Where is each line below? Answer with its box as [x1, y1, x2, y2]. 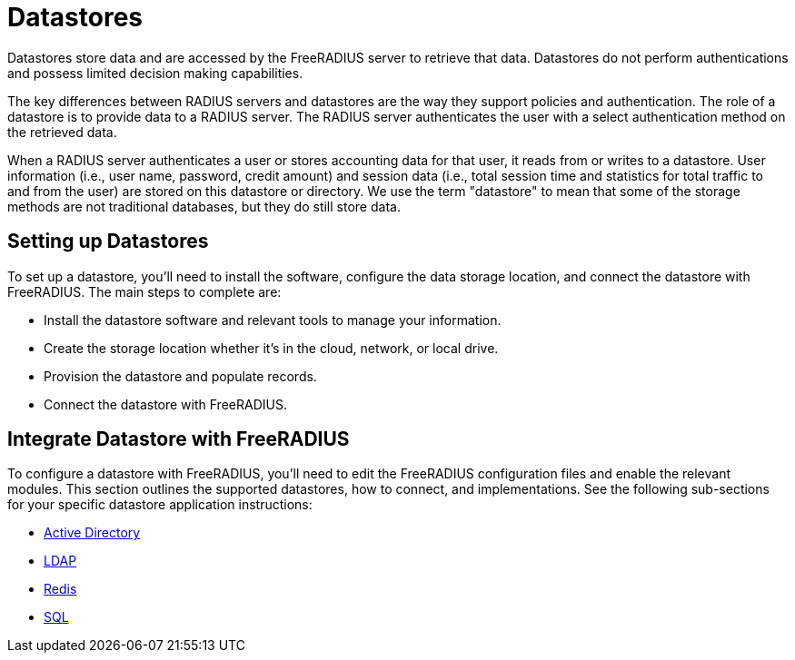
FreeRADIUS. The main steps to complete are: [7, 283, 282, 300]
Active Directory [44, 525, 141, 541]
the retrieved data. [7, 123, 117, 140]
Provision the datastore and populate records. [44, 368, 317, 384]
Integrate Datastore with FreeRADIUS [7, 428, 350, 451]
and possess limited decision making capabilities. [7, 64, 303, 81]
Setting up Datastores [7, 230, 209, 253]
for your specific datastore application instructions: [7, 497, 313, 513]
